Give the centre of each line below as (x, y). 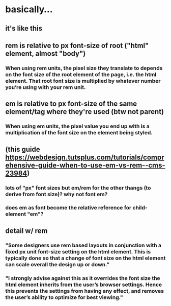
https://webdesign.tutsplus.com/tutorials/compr (85, 157)
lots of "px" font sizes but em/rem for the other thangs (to (78, 187)
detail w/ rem (26, 231)
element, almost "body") (46, 53)
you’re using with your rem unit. (46, 87)
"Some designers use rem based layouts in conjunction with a (83, 245)
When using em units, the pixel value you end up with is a (78, 126)
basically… (29, 9)
